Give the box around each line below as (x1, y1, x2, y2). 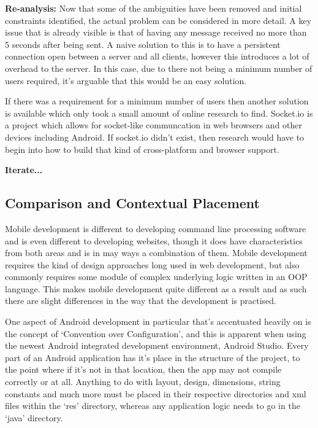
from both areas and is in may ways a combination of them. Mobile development (5, 246, 308, 259)
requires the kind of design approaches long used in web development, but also (5, 258, 300, 271)
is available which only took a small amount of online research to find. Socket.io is (5, 106, 313, 119)
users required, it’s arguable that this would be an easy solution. (5, 74, 247, 87)
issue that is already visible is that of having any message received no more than (5, 26, 307, 39)
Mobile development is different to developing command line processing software (5, 222, 306, 235)
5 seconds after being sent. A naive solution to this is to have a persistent (5, 37, 281, 50)
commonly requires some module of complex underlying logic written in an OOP (5, 270, 308, 283)
